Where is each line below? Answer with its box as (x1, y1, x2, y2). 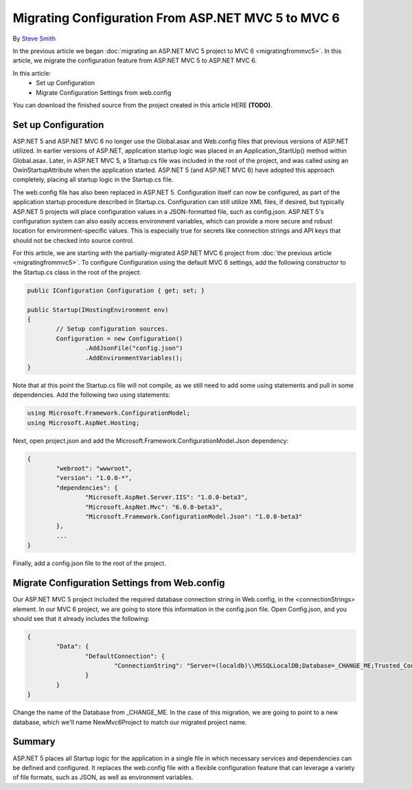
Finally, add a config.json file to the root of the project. (12, 559, 166, 567)
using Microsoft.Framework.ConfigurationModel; (27, 409, 190, 417)
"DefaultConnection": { (84, 652, 165, 660)
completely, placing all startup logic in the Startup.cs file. (12, 175, 174, 184)
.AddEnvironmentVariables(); (84, 354, 183, 362)
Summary (12, 736, 56, 747)
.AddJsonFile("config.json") (84, 344, 183, 352)
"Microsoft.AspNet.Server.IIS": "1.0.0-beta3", (84, 494, 249, 501)
